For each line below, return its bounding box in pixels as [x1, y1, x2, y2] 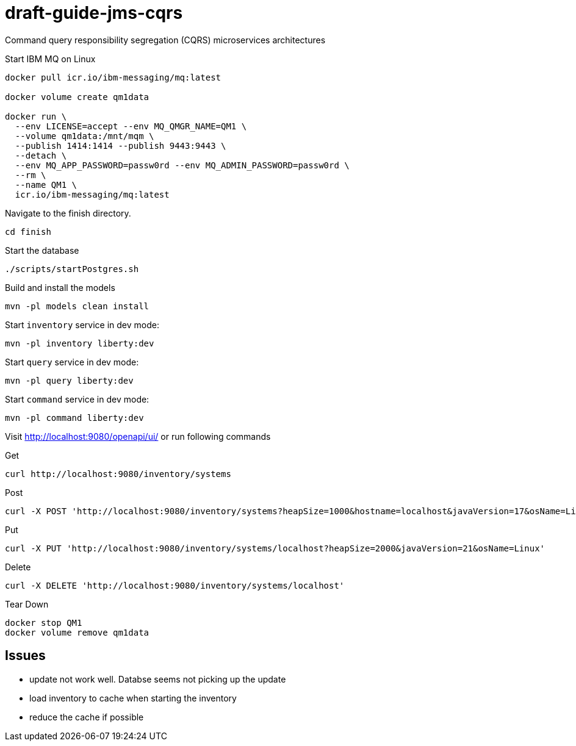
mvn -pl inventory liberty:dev [5, 338, 154, 348]
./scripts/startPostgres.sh [5, 264, 139, 274]
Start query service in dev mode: [5, 356, 139, 367]
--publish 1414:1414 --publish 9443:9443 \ [15, 140, 226, 151]
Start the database [5, 245, 79, 256]
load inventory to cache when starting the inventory [29, 692, 237, 703]
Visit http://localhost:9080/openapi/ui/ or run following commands [5, 431, 271, 442]
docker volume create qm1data [5, 91, 149, 102]
